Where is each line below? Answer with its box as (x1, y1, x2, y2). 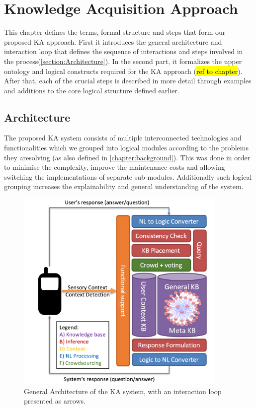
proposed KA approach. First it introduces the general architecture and (4, 36, 222, 47)
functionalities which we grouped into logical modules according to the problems (4, 142, 249, 153)
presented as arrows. (24, 396, 85, 406)
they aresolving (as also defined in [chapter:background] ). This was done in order (4, 152, 251, 162)
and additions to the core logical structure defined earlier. (4, 85, 179, 95)
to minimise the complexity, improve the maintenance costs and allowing (4, 162, 225, 172)
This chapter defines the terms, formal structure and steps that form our (4, 27, 226, 37)
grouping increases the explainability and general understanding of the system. (4, 181, 244, 192)
